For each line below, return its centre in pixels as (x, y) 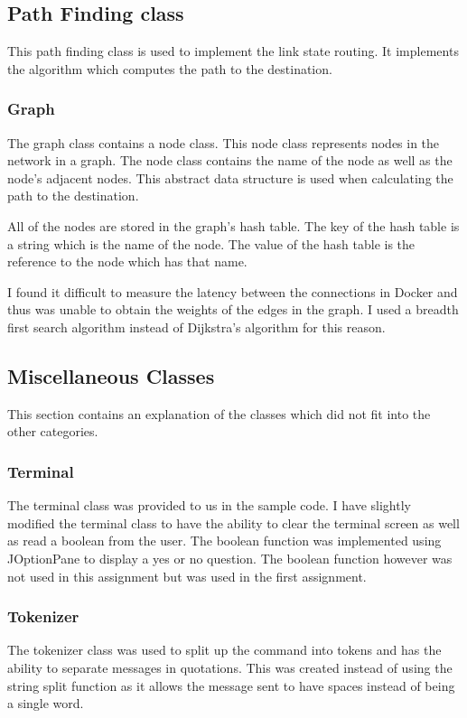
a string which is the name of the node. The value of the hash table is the (211, 243)
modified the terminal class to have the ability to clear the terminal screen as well (233, 522)
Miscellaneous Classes (111, 375)
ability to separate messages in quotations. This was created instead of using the (230, 667)
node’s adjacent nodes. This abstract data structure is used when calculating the (230, 177)
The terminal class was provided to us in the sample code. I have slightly (209, 505)
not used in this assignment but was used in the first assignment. (187, 576)
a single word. (46, 703)
